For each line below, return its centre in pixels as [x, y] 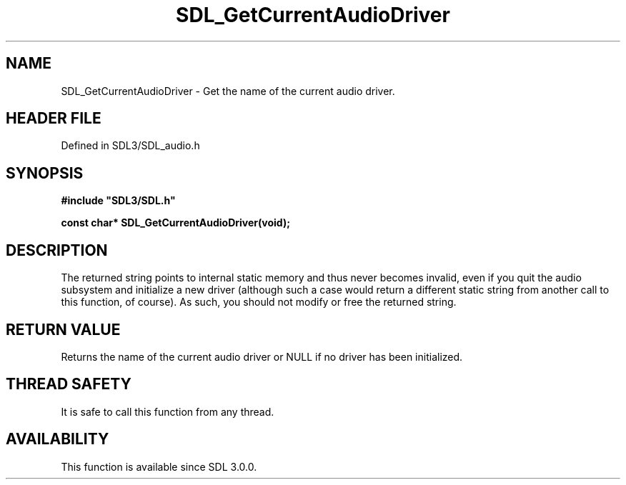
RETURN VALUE [63, 329]
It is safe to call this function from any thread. [168, 411]
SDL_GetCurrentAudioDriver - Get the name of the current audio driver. [228, 91]
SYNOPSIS [45, 173]
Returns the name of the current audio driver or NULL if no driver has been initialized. [262, 356]
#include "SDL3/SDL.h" [118, 201]
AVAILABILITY [58, 439]
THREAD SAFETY [69, 384]
